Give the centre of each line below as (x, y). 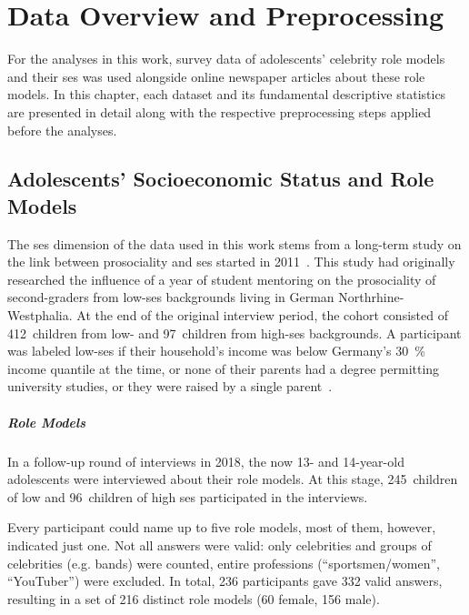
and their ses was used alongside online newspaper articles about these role (216, 76)
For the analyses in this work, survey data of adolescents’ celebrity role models (226, 59)
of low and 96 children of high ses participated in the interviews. (188, 496)
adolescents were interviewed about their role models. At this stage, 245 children (233, 479)
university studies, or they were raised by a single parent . (170, 386)
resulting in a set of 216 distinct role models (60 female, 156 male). (194, 598)
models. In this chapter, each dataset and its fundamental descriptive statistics (227, 94)
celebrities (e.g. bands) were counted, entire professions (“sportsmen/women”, (224, 563)
